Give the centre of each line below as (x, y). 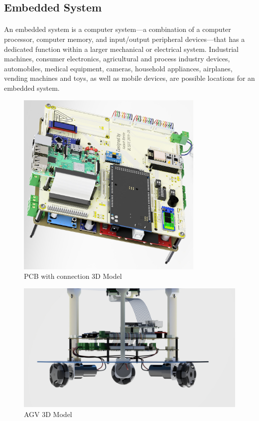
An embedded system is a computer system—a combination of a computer (118, 29)
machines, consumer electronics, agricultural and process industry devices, (117, 59)
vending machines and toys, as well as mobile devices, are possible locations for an (129, 78)
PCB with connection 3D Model (73, 276)
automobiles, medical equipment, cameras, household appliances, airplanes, (118, 68)
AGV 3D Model (48, 414)
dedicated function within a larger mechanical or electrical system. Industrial (121, 49)
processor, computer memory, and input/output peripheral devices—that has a (125, 39)
